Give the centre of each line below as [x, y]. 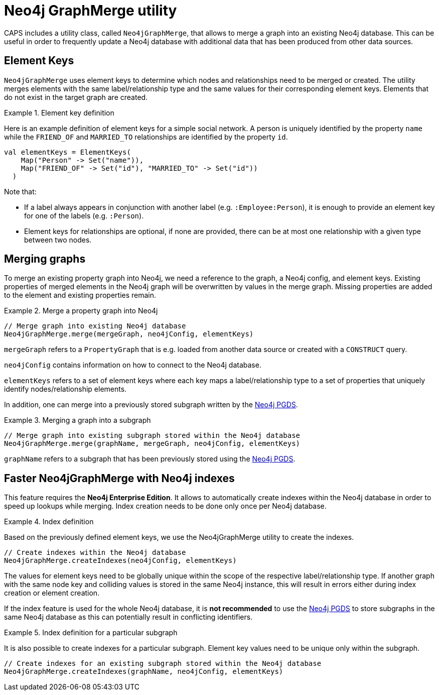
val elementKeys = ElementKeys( [67, 152]
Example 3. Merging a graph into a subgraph [78, 420]
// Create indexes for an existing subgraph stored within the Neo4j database [163, 664]
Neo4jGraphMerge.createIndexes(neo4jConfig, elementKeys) [120, 561]
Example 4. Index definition [49, 522]
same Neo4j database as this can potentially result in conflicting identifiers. [128, 617]
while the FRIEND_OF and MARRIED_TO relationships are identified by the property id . [146, 137]
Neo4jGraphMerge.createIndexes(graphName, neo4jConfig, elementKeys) [144, 672]
